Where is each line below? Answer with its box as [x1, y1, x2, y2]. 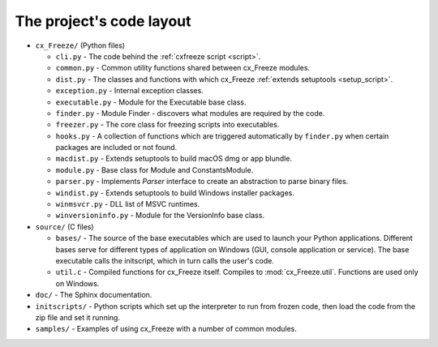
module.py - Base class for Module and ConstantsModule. [55, 165, 254, 174]
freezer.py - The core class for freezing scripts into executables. [55, 120, 280, 130]
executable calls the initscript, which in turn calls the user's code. [55, 255, 275, 265]
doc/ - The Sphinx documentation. [35, 290, 152, 300]
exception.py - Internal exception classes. [55, 86, 204, 96]
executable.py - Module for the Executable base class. [55, 97, 247, 107]
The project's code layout [15, 12, 191, 30]
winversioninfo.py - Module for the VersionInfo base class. [55, 211, 265, 221]
